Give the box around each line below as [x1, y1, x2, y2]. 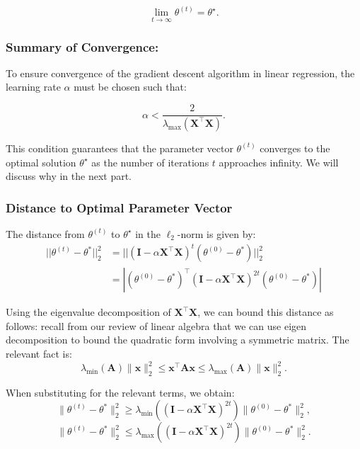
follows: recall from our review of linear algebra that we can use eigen [6, 318, 307, 333]
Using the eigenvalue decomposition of [6, 305, 171, 319]
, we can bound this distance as [197, 305, 334, 319]
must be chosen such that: [74, 79, 187, 94]
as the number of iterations [91, 154, 209, 169]
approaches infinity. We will [219, 154, 339, 169]
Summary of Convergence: [6, 38, 159, 55]
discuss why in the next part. [6, 169, 132, 183]
